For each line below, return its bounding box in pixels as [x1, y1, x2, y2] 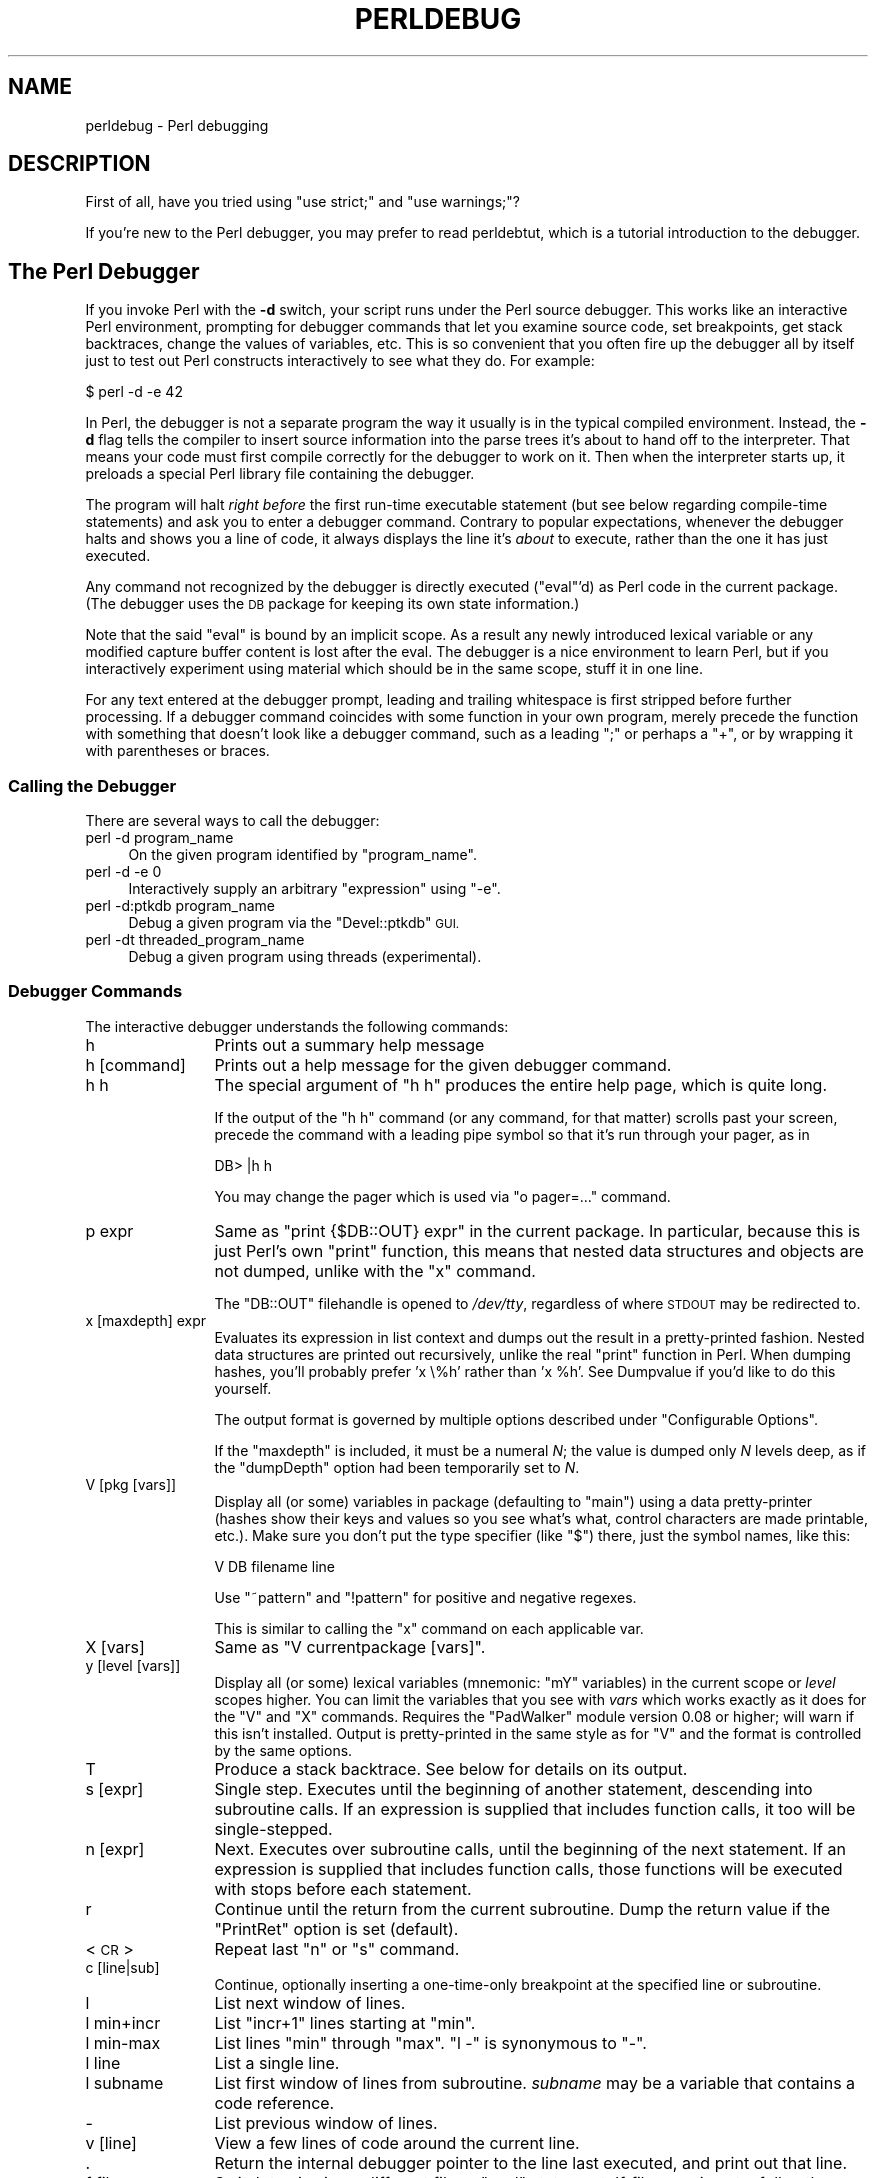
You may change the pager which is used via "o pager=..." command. [214, 1187, 671, 1205]
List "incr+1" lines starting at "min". [214, 2012, 476, 2033]
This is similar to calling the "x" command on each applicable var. [214, 1619, 644, 1637]
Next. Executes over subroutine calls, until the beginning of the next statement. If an [214, 1838, 846, 1859]
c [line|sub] [85, 1958, 160, 1976]
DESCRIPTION [8, 151, 151, 177]
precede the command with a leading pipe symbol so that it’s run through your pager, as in [214, 1125, 810, 1143]
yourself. [214, 1379, 272, 1397]
